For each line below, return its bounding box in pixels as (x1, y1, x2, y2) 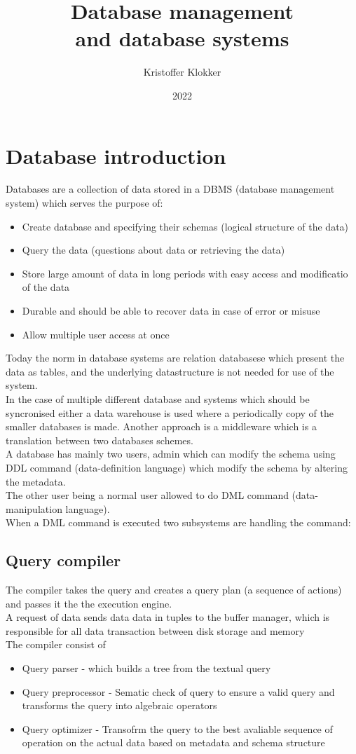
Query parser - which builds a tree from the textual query (22, 661, 271, 676)
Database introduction (6, 141, 226, 170)
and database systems (75, 24, 289, 53)
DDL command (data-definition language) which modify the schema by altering (6, 460, 348, 474)
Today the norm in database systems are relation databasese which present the (6, 350, 345, 365)
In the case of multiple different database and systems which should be (6, 391, 310, 406)
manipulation (6, 501, 62, 516)
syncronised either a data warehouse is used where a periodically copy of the (6, 405, 334, 420)
